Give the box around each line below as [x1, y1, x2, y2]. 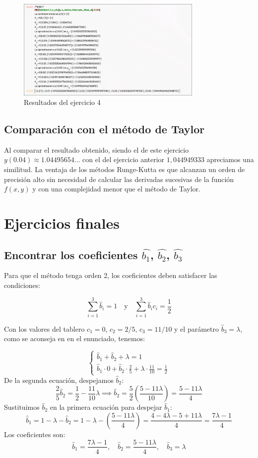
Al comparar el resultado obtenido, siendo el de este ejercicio [4, 144, 189, 155]
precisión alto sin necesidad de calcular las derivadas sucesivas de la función [4, 174, 234, 184]
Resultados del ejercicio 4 [24, 97, 101, 107]
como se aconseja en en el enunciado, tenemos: [4, 333, 145, 344]
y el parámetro [174, 323, 219, 334]
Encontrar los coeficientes [4, 247, 138, 262]
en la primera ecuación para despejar [50, 402, 162, 412]
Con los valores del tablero [4, 323, 85, 334]
